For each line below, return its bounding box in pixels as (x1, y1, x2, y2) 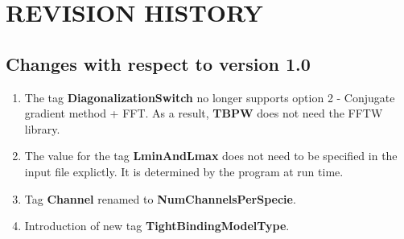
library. (24, 120, 60, 137)
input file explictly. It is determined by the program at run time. (24, 163, 344, 179)
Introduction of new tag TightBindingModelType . (24, 217, 290, 234)
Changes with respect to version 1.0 (6, 51, 311, 76)
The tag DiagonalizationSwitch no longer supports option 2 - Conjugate (24, 89, 395, 105)
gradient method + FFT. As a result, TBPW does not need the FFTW (24, 105, 383, 122)
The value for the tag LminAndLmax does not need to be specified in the (24, 147, 398, 164)
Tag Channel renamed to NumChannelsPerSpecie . (24, 190, 296, 207)
